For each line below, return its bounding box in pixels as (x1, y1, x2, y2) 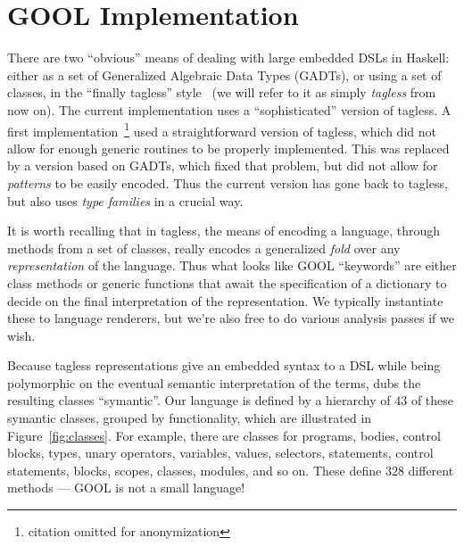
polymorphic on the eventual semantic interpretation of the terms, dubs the (7, 373, 421, 392)
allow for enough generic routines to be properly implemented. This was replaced (7, 138, 450, 157)
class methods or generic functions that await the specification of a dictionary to (7, 273, 447, 292)
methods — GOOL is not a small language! (7, 478, 245, 497)
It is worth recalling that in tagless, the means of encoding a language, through (7, 221, 440, 240)
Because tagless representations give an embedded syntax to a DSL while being (7, 356, 441, 375)
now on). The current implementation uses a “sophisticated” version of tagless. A (7, 100, 452, 119)
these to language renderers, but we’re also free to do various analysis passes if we (7, 309, 454, 327)
